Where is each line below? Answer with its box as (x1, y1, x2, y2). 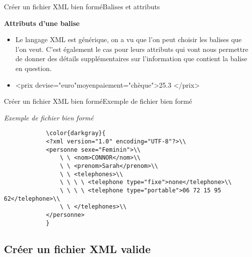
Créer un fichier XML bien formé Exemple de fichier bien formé (4, 96, 192, 106)
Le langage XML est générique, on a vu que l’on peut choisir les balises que (15, 34, 242, 45)
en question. (15, 63, 52, 73)
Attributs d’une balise (4, 18, 80, 28)
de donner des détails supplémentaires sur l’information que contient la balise (15, 53, 247, 64)
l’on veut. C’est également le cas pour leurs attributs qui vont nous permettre (15, 44, 249, 54)
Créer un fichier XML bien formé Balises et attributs (4, 1, 160, 11)
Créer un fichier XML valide (4, 241, 151, 256)
